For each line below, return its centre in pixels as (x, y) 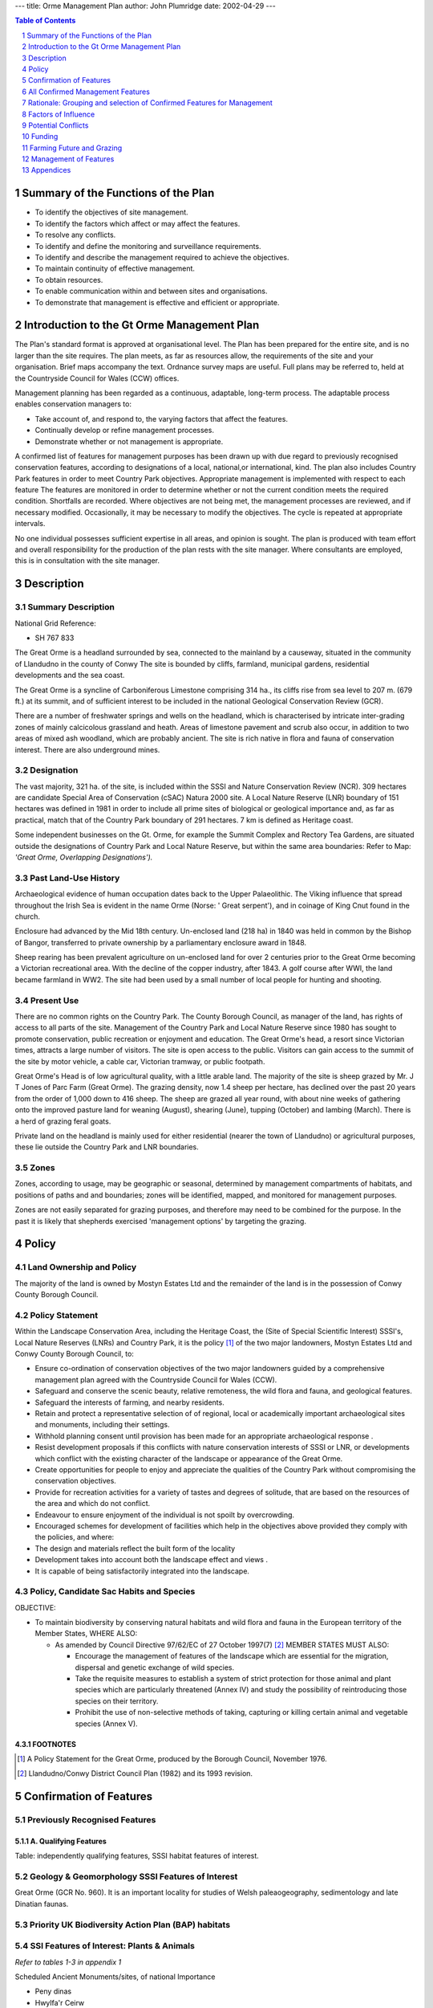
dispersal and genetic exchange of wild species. (155, 1667)
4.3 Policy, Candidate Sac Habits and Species (105, 1592)
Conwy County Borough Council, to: (74, 1354)
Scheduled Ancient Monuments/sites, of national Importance (115, 1977)
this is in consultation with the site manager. (87, 561)
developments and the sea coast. (70, 675)
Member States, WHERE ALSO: (86, 1634)
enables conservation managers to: (73, 404)
